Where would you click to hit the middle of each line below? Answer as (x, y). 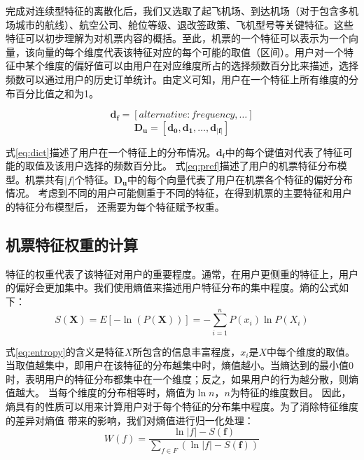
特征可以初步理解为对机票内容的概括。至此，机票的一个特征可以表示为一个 (177, 38)
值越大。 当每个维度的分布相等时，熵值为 (100, 392)
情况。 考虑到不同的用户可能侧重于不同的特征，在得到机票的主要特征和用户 (179, 193)
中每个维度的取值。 (311, 351)
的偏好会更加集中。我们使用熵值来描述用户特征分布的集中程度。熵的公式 (172, 287)
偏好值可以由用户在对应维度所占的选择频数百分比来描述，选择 (216, 65)
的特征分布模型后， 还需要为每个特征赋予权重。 (115, 206)
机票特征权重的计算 (72, 244)
